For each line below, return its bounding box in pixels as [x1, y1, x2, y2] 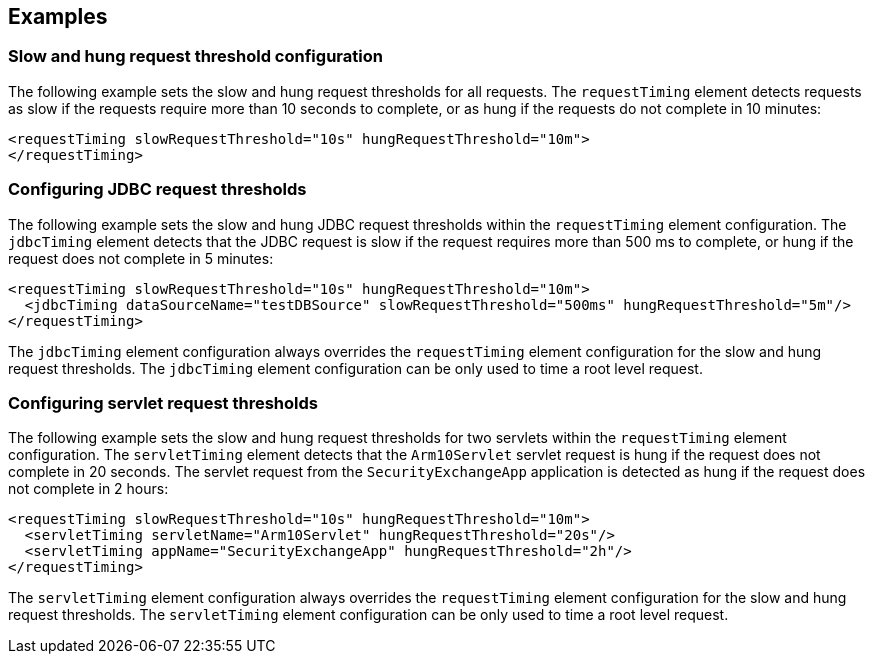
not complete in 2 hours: [8, 480, 169, 498]
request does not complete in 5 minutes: [8, 249, 274, 267]
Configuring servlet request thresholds [8, 392, 318, 413]
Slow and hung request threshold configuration [8, 46, 383, 67]
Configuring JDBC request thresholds [8, 179, 307, 200]
